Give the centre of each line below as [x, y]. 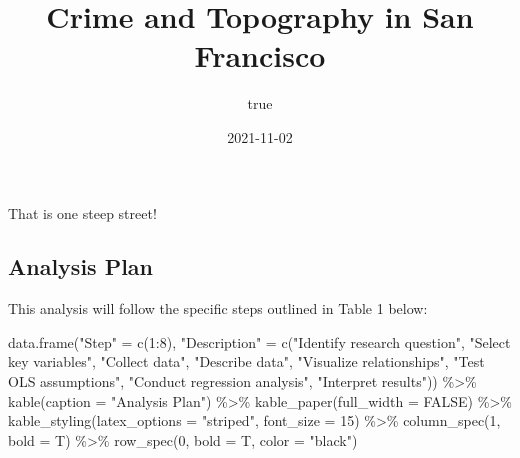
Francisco [260, 55]
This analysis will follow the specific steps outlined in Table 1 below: [218, 308]
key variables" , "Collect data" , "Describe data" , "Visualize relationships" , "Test [246, 361]
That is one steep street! [82, 212]
